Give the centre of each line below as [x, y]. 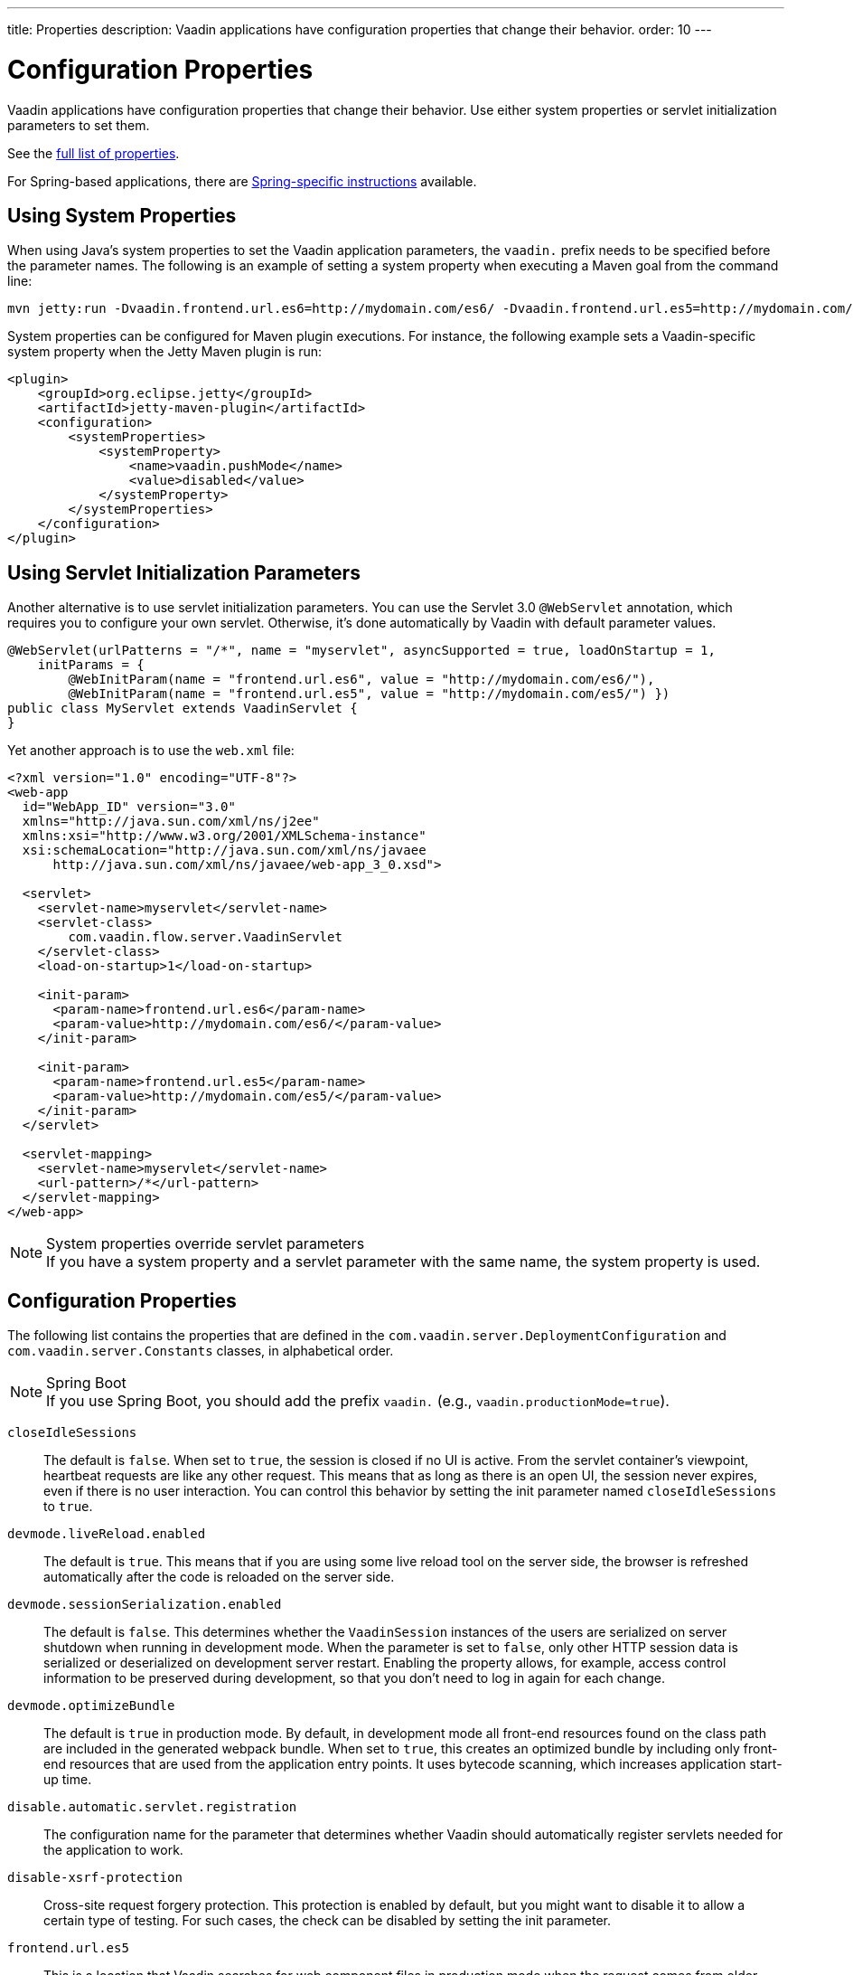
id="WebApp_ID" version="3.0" [129, 807]
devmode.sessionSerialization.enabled [145, 1605]
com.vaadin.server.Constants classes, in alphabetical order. [201, 1351]
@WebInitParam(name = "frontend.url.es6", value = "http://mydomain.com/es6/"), [361, 680]
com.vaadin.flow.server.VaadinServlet [205, 937]
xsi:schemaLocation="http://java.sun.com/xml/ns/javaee [224, 850]
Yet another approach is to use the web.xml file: [151, 751]
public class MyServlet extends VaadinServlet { [183, 709]
